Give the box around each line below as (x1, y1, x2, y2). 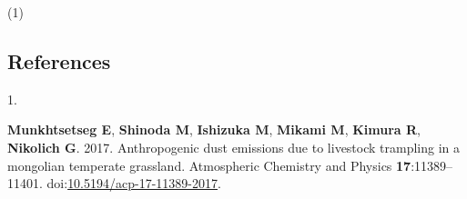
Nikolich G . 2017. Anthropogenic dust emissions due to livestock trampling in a (7, 137, 461, 156)
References (7, 46, 111, 75)
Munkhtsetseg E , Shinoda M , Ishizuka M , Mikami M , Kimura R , (7, 120, 421, 139)
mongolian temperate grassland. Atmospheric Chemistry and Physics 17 (7, 155, 411, 174)
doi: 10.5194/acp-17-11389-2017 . (46, 174, 221, 193)
